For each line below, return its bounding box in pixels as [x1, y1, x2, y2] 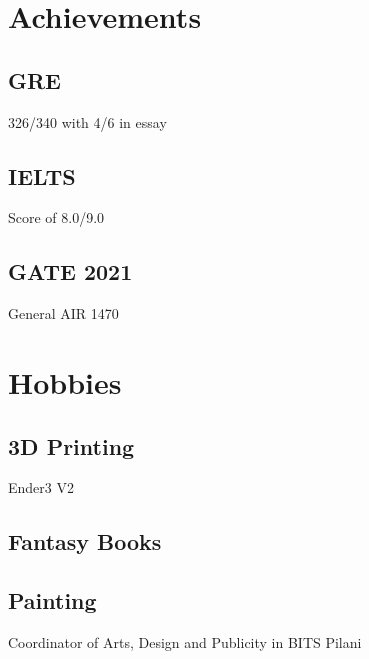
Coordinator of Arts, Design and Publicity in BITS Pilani [8, 631, 362, 652]
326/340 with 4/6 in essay [8, 111, 167, 132]
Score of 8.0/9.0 [8, 207, 105, 228]
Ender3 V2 [8, 477, 74, 498]
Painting [8, 585, 97, 616]
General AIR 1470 [8, 303, 119, 324]
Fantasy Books [8, 526, 162, 557]
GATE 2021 [8, 256, 133, 287]
